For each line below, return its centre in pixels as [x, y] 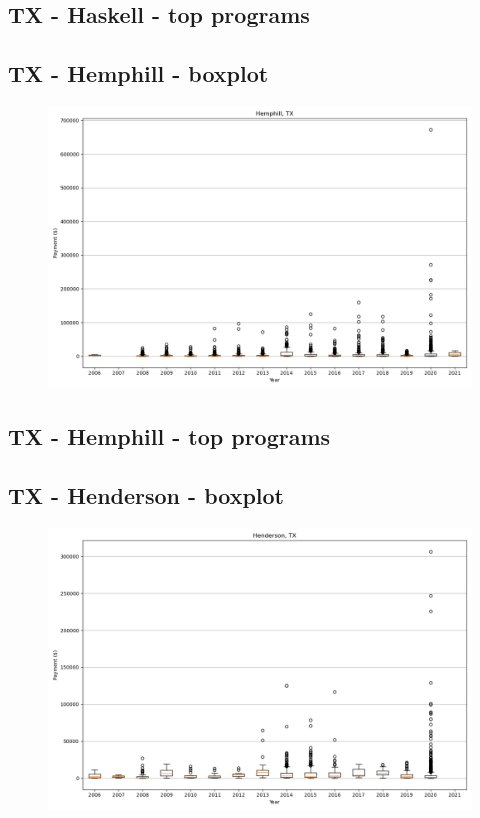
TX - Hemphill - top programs [169, 436]
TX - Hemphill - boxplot [138, 73]
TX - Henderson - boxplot [146, 495]
